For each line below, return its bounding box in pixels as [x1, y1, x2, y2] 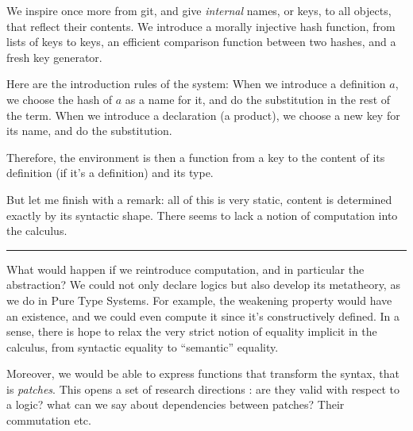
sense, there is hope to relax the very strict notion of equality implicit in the [6, 323, 377, 340]
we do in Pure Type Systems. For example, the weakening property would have [6, 291, 392, 308]
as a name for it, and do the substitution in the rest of [125, 90, 391, 107]
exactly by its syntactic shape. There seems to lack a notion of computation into [6, 206, 398, 223]
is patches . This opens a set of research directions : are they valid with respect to [6, 380, 400, 397]
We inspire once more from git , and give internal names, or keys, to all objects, [6, 2, 392, 18]
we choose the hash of [6, 90, 113, 107]
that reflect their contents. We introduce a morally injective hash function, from [6, 17, 396, 34]
